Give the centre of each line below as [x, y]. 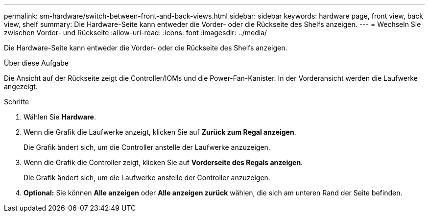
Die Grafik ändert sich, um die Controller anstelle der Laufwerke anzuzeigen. [147, 147]
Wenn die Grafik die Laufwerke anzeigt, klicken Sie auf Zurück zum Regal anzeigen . [160, 132]
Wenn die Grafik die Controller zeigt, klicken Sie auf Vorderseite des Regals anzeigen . [163, 162]
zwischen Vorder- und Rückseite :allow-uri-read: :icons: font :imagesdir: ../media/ [136, 33]
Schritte [17, 102]
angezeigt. [21, 86]
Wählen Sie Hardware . [60, 117]
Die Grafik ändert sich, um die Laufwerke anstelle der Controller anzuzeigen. [147, 178]
